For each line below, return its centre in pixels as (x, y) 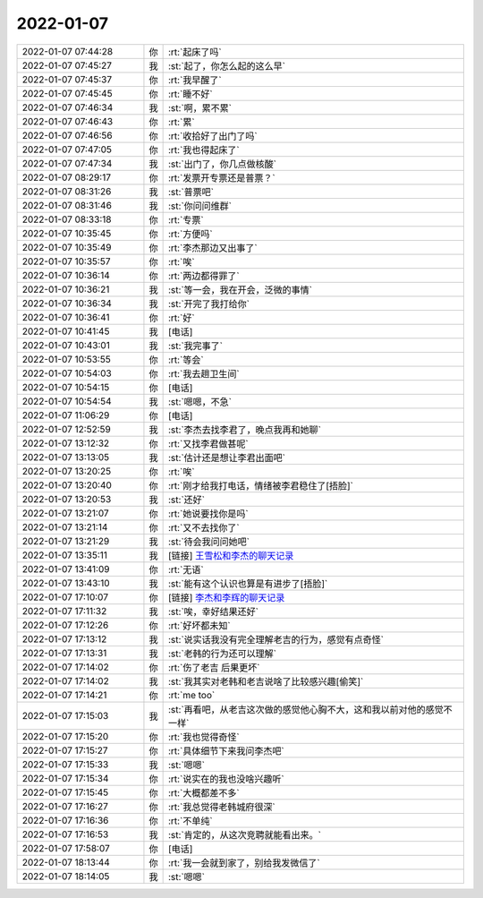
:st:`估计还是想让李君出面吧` (227, 458)
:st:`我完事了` (195, 346)
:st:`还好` (186, 500)
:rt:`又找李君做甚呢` (208, 443)
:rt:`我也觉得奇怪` (204, 737)
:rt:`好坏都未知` (199, 625)
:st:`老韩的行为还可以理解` (222, 654)
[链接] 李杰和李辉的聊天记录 (226, 597)
